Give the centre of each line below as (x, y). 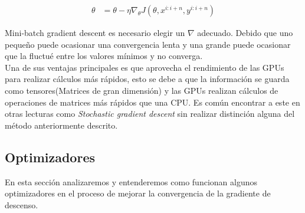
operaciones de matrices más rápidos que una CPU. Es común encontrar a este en (152, 102)
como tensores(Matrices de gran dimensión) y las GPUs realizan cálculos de (142, 90)
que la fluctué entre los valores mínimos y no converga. (104, 56)
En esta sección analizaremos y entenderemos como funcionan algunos (131, 181)
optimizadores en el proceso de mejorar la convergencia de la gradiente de (138, 193)
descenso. (22, 204)
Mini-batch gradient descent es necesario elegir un (95, 33)
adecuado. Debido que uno (245, 33)
